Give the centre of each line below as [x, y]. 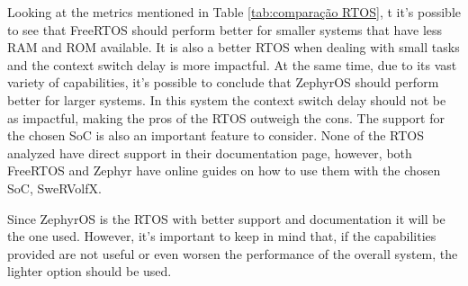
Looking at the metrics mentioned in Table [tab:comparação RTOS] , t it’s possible [234, 12]
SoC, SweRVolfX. [54, 188]
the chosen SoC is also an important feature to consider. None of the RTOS [216, 135]
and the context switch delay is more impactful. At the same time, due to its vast [232, 64]
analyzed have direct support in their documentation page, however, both [210, 152]
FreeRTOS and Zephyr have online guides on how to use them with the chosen [224, 170]
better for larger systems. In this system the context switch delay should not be [227, 99]
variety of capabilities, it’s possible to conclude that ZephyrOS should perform [223, 82]
